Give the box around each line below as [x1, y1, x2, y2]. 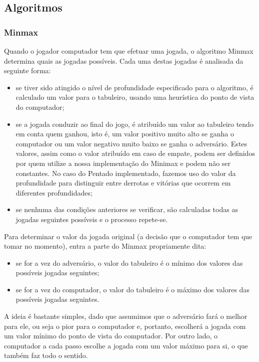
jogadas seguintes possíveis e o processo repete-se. [15, 214, 168, 224]
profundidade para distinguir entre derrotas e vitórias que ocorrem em [15, 177, 231, 188]
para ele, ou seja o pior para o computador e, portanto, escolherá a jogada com [4, 320, 246, 331]
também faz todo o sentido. [4, 350, 88, 360]
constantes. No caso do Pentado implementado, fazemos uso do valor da [15, 167, 236, 178]
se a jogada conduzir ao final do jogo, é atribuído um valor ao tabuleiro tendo [15, 118, 253, 129]
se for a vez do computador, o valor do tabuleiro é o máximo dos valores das [15, 284, 249, 294]
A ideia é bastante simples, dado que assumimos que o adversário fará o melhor [4, 311, 247, 321]
